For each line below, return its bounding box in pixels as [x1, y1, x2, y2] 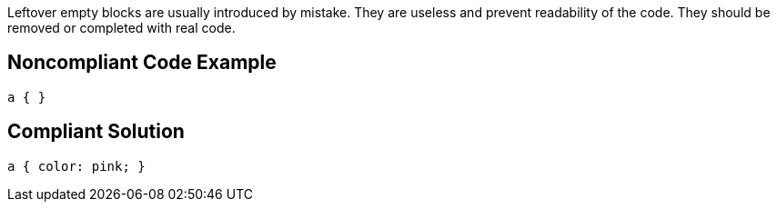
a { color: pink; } [7, 158, 146, 174]
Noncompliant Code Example [7, 51, 277, 75]
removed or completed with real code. [7, 20, 236, 35]
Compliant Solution [7, 120, 185, 144]
